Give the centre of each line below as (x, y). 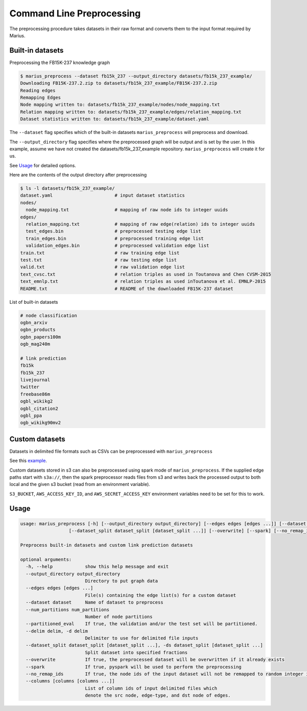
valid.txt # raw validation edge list (103, 267)
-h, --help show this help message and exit (97, 567)
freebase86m (35, 394)
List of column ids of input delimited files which (151, 688)
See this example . (28, 461)
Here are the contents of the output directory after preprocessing (78, 175)
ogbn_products (38, 330)
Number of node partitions (119, 617)
